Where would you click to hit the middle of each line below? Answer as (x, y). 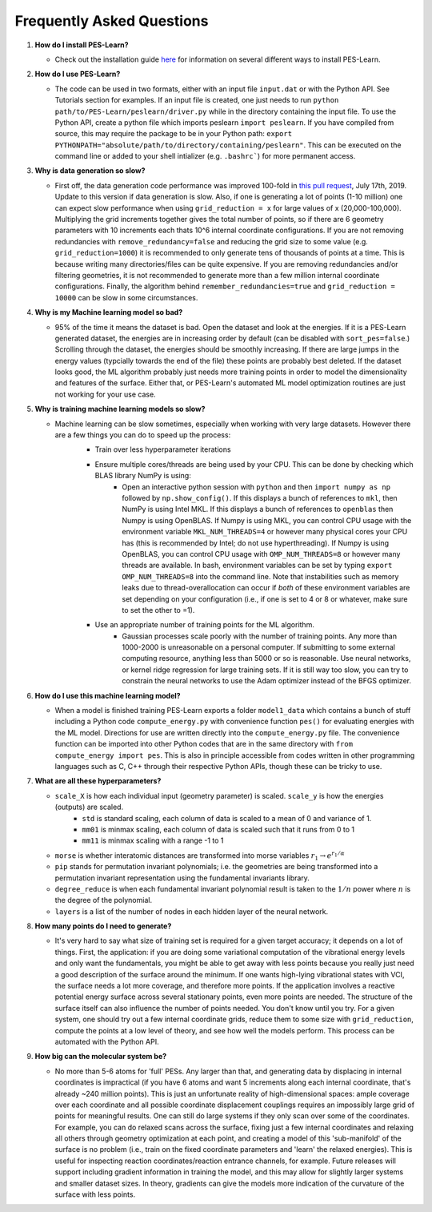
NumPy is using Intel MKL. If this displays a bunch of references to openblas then (258, 509)
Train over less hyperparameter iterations (163, 449)
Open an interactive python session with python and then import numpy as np (256, 487)
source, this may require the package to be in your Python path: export (173, 134)
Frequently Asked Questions (112, 21)
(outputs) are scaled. (89, 807)
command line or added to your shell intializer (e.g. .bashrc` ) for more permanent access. (205, 156)
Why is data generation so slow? (90, 171)
